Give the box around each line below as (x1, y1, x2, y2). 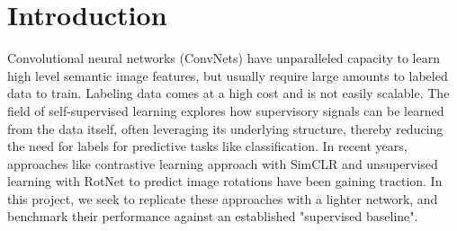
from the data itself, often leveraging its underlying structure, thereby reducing (7, 119, 444, 138)
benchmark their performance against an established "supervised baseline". (7, 207, 418, 226)
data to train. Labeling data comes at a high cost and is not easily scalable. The (7, 84, 450, 102)
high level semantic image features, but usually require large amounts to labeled (7, 66, 448, 84)
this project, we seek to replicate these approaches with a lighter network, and (7, 189, 438, 208)
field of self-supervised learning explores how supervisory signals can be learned (7, 101, 444, 120)
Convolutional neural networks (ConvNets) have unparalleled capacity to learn (7, 49, 440, 67)
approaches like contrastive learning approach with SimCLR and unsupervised (7, 154, 438, 173)
